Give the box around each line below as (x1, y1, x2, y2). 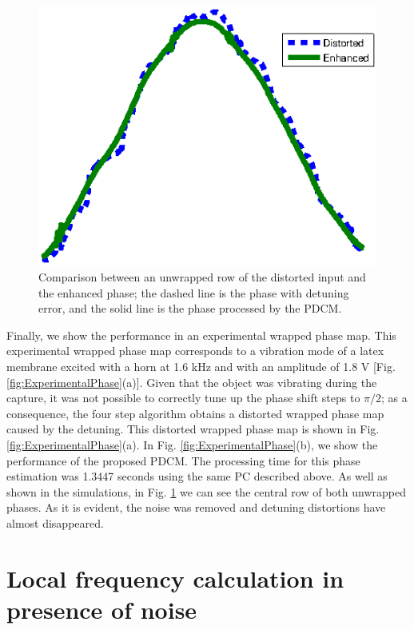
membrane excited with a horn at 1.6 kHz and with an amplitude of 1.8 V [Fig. (6, 358, 396, 375)
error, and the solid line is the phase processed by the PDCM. (38, 300, 342, 317)
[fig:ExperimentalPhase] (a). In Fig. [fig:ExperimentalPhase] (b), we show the (6, 437, 378, 453)
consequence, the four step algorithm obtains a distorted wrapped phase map (6, 405, 384, 421)
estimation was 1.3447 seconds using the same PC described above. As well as (6, 468, 388, 484)
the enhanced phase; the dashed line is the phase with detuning (38, 284, 349, 301)
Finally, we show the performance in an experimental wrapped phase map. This (6, 326, 396, 343)
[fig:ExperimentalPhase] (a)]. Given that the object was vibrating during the (6, 373, 377, 390)
